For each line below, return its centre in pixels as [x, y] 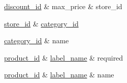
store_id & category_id [41, 23]
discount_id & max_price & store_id [63, 6]
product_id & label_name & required [64, 57]
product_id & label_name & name [59, 75]
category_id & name [36, 40]
